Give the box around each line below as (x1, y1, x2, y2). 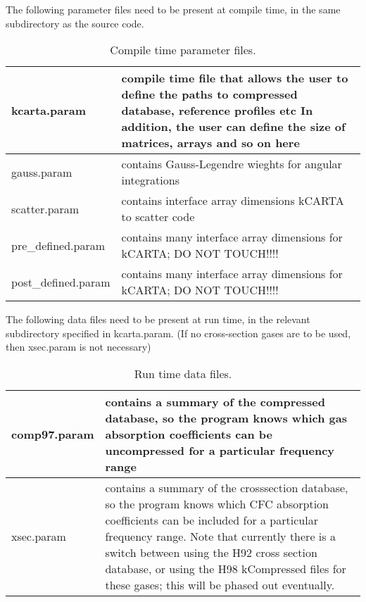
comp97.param (11, 425, 94, 442)
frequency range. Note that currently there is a (105, 527, 336, 544)
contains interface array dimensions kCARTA (121, 192, 344, 209)
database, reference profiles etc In (121, 102, 313, 119)
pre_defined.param (11, 237, 106, 253)
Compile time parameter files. (110, 42, 256, 58)
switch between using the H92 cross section (105, 544, 317, 560)
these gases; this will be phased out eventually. (105, 576, 335, 593)
